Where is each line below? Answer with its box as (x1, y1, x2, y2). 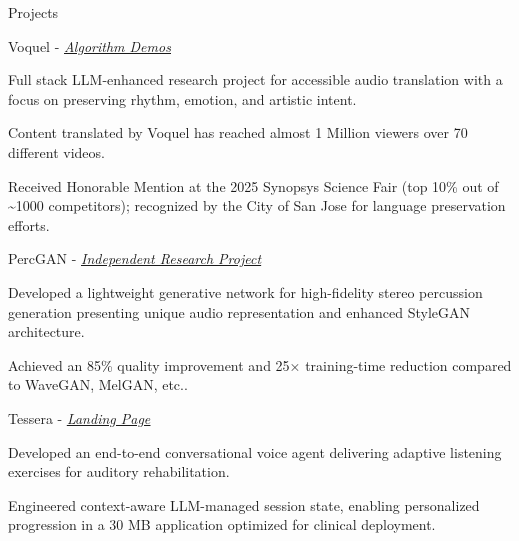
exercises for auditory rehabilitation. (8, 461, 230, 482)
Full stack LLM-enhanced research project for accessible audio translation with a (8, 69, 503, 90)
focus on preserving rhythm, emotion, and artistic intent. (8, 88, 357, 109)
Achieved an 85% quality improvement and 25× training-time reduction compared (8, 354, 512, 375)
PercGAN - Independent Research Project (8, 248, 262, 269)
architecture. (8, 321, 85, 342)
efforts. (8, 214, 50, 235)
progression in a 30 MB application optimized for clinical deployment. (8, 514, 436, 535)
